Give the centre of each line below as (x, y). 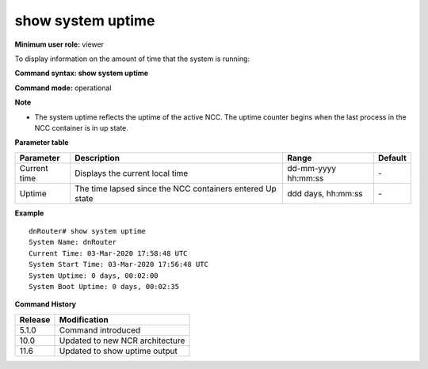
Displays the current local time (131, 173)
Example (29, 213)
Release (35, 319)
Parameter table (42, 143)
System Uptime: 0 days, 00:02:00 (94, 276)
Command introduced (100, 330)
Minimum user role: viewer (59, 44)
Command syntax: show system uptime (82, 73)
